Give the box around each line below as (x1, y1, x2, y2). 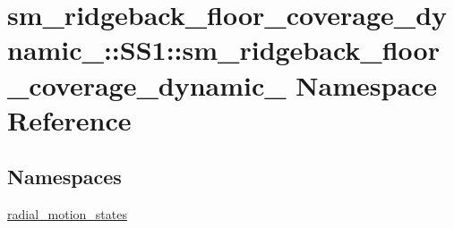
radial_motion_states (7, 205, 127, 224)
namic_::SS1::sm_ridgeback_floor (7, 31, 440, 68)
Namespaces (7, 163, 122, 190)
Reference (7, 101, 132, 138)
